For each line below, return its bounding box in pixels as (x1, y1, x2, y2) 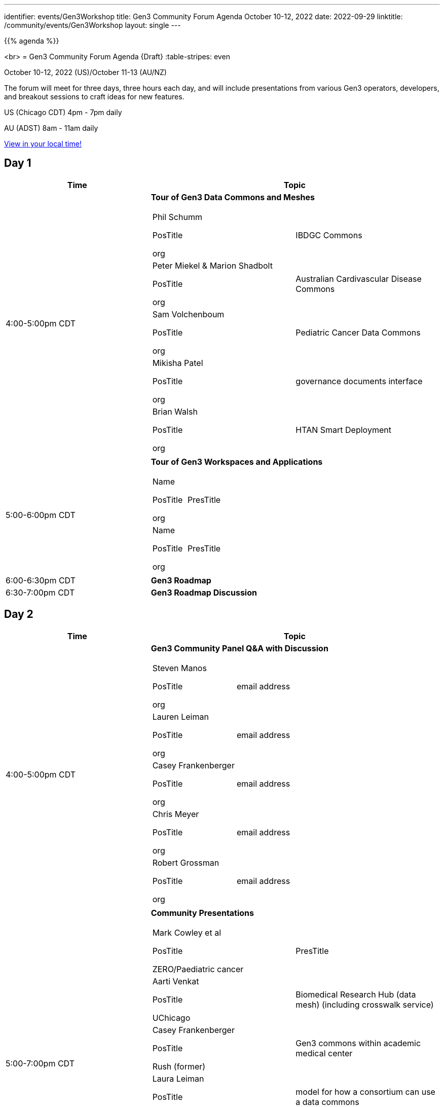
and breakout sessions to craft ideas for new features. (4, 92, 184, 101)
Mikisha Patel (152, 357, 203, 368)
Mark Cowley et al (152, 927, 221, 938)
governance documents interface (295, 376, 423, 386)
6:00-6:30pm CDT (6, 575, 76, 585)
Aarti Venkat (152, 976, 199, 986)
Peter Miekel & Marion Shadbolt (152, 260, 273, 271)
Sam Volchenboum (152, 309, 225, 319)
